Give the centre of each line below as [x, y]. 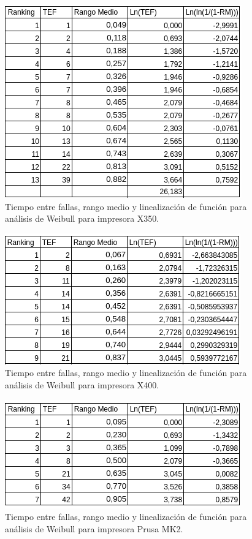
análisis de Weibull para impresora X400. [82, 384]
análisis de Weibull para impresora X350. [82, 218]
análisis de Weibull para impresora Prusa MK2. [94, 528]
